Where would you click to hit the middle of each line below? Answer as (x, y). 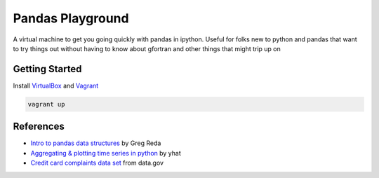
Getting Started (47, 69)
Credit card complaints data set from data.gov (97, 163)
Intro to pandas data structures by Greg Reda (96, 143)
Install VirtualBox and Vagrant (56, 85)
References (39, 126)
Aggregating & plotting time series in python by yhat (106, 153)
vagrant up (46, 104)
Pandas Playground (71, 18)
